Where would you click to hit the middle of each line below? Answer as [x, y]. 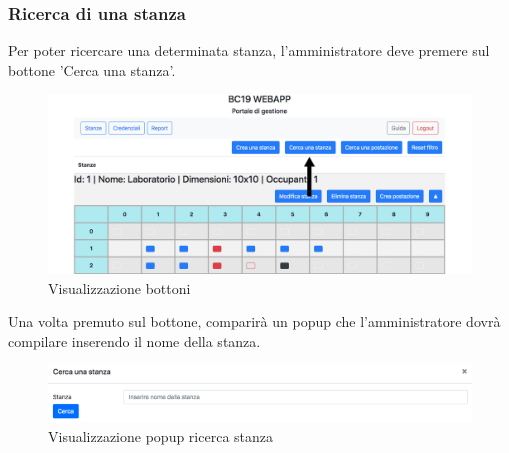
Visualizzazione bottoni [119, 287]
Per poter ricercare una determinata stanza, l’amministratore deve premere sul [249, 50]
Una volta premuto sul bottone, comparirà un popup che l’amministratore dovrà [254, 321]
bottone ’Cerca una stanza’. [92, 69]
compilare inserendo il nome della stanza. [134, 340]
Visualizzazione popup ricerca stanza [161, 435]
